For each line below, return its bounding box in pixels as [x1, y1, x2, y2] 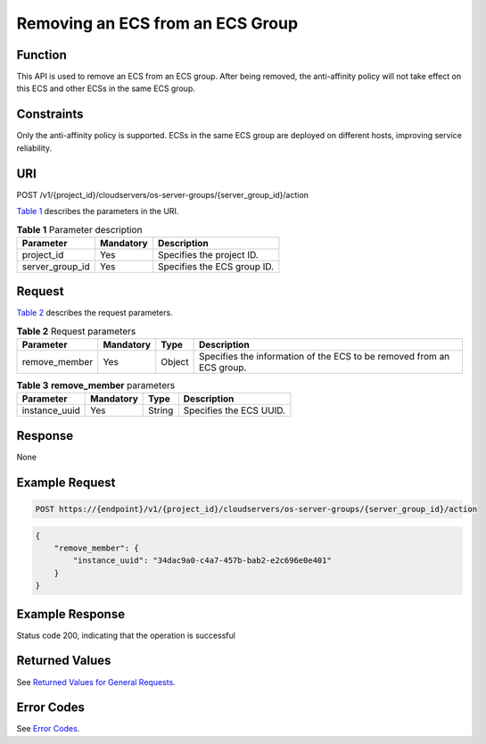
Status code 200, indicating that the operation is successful [16, 630, 236, 641]
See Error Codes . [16, 723, 80, 734]
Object [161, 356, 189, 368]
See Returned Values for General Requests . [16, 676, 176, 687]
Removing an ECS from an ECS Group [16, 13, 299, 33]
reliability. [16, 143, 53, 153]
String [148, 404, 174, 417]
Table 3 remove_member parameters [16, 379, 176, 392]
